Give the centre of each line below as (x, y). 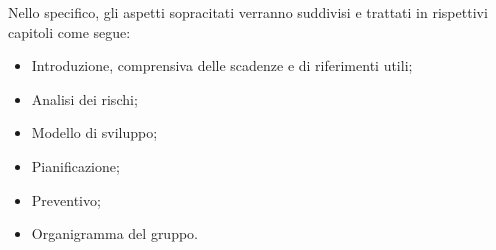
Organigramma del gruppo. (115, 233)
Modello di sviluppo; (94, 132)
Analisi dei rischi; (84, 98)
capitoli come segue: (69, 31)
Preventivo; (66, 199)
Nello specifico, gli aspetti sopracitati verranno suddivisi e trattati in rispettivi (248, 12)
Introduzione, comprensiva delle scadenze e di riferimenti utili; (222, 65)
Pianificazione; (75, 165)
